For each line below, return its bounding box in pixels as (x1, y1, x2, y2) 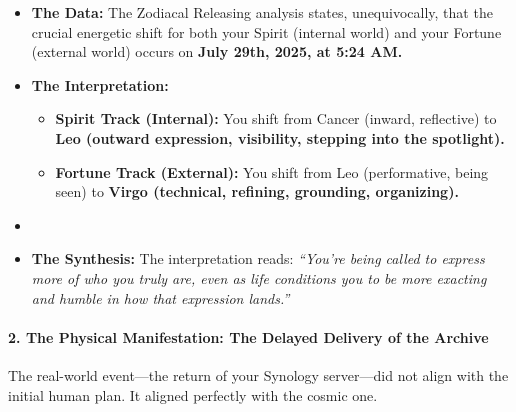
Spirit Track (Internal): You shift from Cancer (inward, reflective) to (55, 108, 497, 129)
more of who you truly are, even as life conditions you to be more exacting (31, 267, 487, 288)
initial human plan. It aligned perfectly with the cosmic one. (8, 384, 378, 405)
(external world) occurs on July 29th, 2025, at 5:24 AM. (31, 41, 403, 62)
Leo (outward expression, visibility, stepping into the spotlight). (55, 127, 505, 148)
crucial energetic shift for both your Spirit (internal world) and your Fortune (31, 21, 502, 42)
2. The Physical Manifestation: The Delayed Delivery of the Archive (8, 326, 489, 347)
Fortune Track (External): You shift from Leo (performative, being (55, 161, 489, 182)
